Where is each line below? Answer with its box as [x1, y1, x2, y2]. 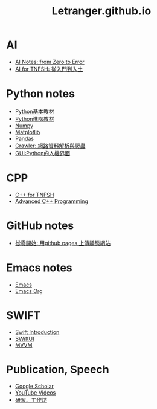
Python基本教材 [14, 108, 54, 115]
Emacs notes [6, 261, 72, 274]
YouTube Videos [14, 388, 56, 396]
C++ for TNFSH [14, 191, 54, 198]
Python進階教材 [14, 115, 54, 122]
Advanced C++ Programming [14, 198, 89, 205]
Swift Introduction [14, 328, 60, 336]
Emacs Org [14, 287, 43, 294]
